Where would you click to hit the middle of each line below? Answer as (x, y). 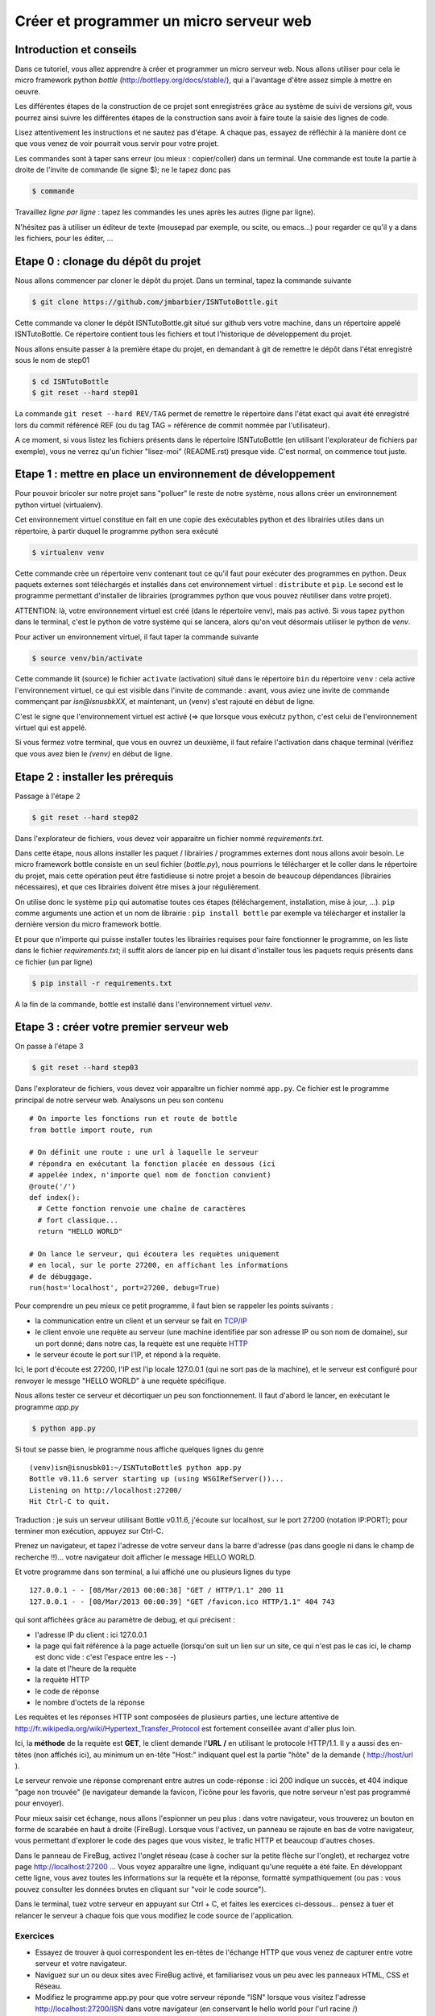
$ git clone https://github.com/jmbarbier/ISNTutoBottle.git (155, 302)
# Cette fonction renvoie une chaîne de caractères (141, 1209)
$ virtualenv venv (68, 552)
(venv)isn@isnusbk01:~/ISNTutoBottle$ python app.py (135, 1467)
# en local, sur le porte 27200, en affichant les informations (159, 1265)
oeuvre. (27, 91)
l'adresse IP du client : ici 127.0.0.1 (91, 1635)
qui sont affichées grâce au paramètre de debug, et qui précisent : (125, 1620)
